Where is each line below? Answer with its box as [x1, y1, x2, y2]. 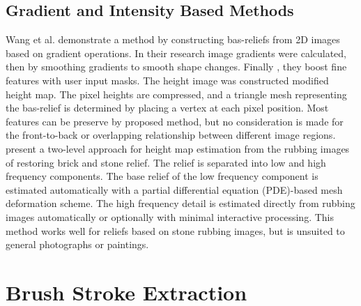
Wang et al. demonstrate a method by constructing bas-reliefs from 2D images [6, 32, 340, 47]
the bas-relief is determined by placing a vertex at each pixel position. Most [6, 100, 329, 115]
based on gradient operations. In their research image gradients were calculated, [6, 45, 347, 60]
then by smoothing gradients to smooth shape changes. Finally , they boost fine [6, 59, 347, 74]
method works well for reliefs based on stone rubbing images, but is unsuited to [6, 223, 345, 238]
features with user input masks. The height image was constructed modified [6, 72, 329, 87]
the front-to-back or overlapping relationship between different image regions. [6, 128, 336, 142]
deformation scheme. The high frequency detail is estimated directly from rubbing [6, 196, 355, 211]
